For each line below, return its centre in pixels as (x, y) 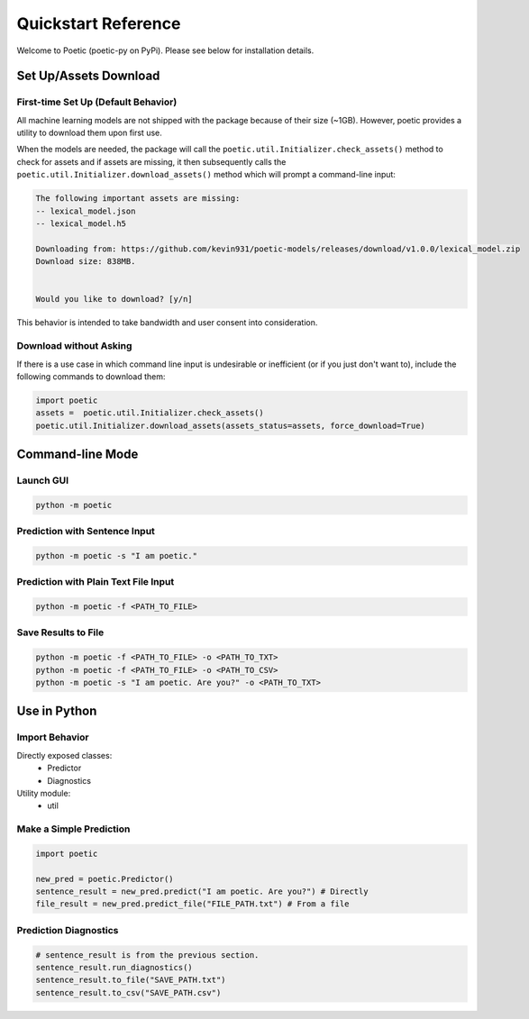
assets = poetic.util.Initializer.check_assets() (150, 413)
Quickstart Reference (99, 23)
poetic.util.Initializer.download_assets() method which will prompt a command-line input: (206, 175)
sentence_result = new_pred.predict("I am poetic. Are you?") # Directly (202, 892)
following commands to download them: (91, 376)
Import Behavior (53, 737)
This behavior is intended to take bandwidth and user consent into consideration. (167, 323)
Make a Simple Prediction (73, 829)
